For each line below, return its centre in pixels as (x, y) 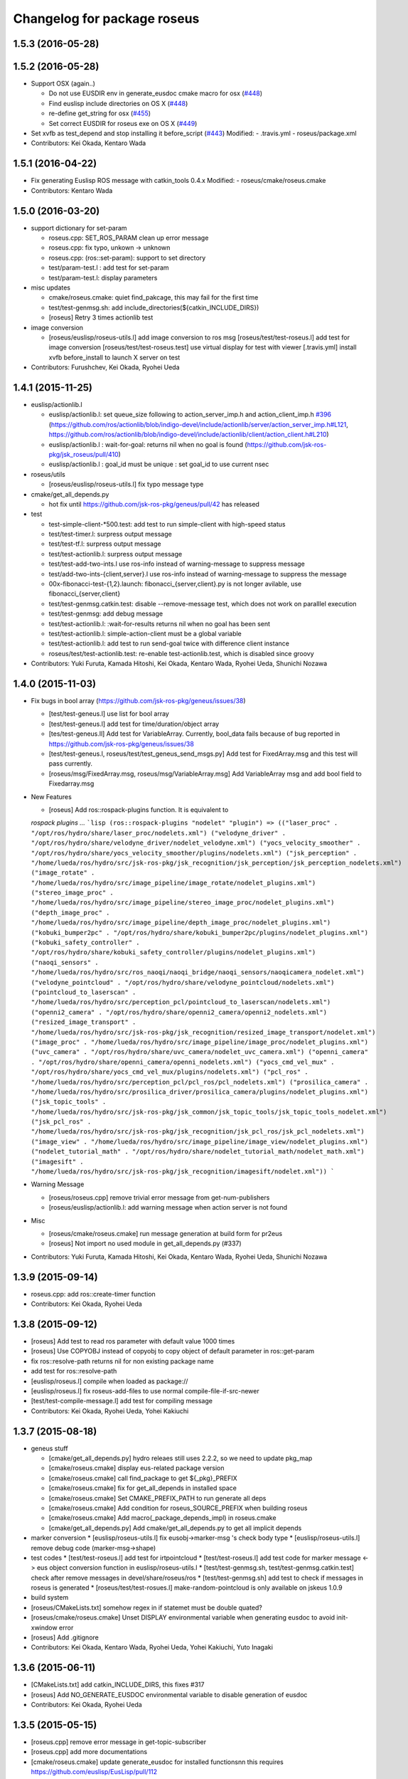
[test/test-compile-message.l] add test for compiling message (122, 1401)
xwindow (44, 1627)
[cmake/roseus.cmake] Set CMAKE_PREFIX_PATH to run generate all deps (157, 1498)
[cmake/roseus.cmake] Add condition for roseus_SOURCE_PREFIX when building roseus (178, 1508)
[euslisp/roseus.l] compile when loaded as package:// (109, 1381)
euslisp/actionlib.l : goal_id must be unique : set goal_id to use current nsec (159, 464)
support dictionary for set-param (79, 228)
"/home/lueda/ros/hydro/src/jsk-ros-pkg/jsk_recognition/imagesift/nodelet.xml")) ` (183, 1172)
